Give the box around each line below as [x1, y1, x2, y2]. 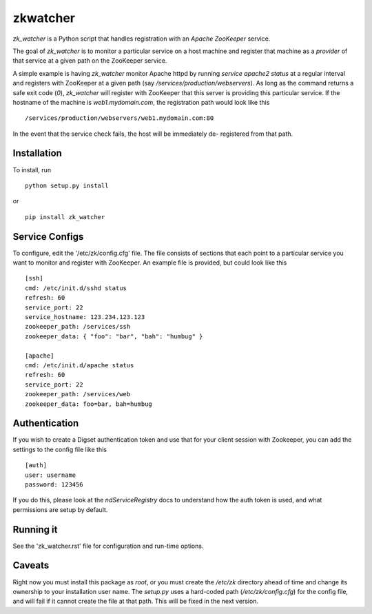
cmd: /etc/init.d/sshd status [25, 284, 127, 292]
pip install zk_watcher [25, 213, 105, 221]
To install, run [12, 165, 52, 174]
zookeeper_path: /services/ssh [25, 323, 131, 331]
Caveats [12, 560, 50, 571]
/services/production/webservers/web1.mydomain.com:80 [25, 114, 214, 122]
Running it [12, 524, 58, 535]
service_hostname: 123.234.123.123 [25, 314, 145, 320]
